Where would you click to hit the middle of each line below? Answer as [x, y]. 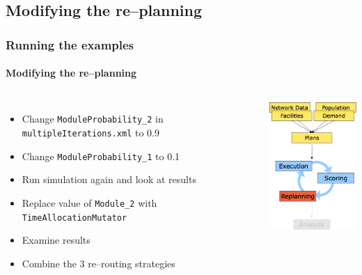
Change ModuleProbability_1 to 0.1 [101, 156]
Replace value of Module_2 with [89, 202]
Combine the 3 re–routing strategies [99, 263]
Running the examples [70, 44]
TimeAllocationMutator [74, 218]
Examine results [56, 240]
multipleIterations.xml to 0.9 [90, 133]
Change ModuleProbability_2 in [93, 119]
